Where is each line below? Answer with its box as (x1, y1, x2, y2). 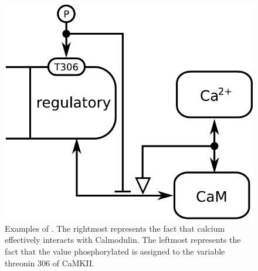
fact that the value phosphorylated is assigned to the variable (5, 245, 225, 258)
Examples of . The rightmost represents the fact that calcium (5, 222, 225, 234)
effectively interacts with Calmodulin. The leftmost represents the (5, 233, 241, 246)
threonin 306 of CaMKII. (5, 256, 94, 269)
